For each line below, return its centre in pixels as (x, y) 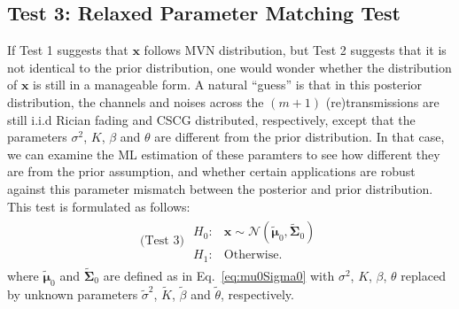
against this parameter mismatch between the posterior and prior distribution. (220, 188)
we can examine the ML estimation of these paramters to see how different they (224, 154)
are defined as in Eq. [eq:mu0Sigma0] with (219, 275)
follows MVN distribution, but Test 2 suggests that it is (295, 50)
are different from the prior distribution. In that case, (300, 137)
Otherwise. (253, 255)
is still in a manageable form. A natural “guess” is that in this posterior (228, 85)
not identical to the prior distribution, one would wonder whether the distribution (229, 67)
